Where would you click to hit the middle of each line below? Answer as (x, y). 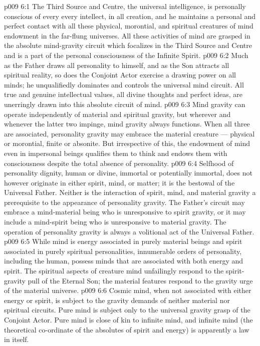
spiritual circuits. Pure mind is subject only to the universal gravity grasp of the (127, 310)
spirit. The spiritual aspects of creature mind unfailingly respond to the (114, 271)
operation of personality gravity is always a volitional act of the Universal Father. (129, 231)
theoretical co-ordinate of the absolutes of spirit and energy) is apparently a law (127, 329)
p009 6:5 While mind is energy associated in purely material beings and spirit (123, 241)
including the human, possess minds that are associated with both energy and (124, 261)
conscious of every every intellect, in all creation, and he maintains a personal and (130, 16)
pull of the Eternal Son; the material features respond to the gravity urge (140, 280)
